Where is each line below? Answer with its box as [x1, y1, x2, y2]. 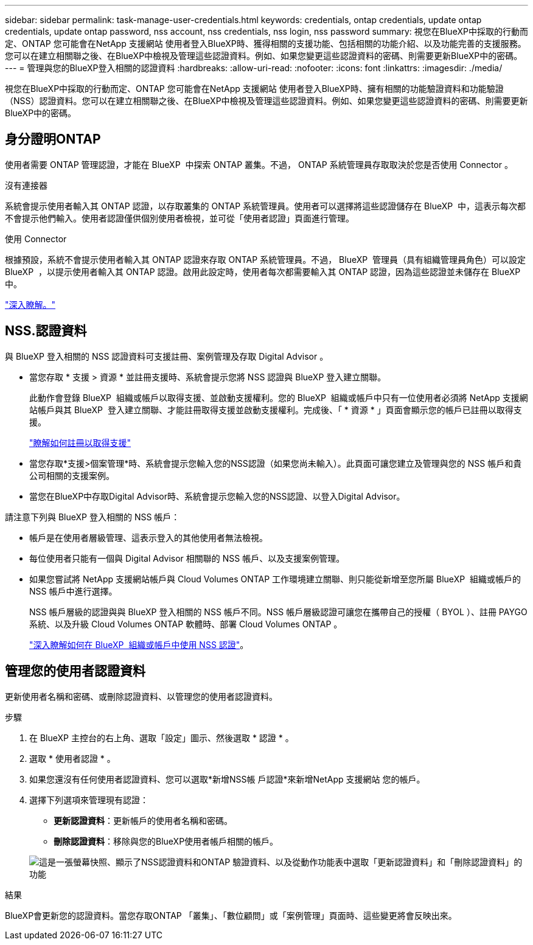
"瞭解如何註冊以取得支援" [29, 437, 131, 448]
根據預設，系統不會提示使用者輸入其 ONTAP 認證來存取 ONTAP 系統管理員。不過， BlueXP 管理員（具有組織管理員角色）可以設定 [5, 254, 526, 265]
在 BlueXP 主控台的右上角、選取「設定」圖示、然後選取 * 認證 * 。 [29, 732, 294, 743]
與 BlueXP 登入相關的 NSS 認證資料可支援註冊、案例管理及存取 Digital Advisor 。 [5, 350, 329, 361]
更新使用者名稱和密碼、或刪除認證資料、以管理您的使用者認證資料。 [5, 691, 277, 702]
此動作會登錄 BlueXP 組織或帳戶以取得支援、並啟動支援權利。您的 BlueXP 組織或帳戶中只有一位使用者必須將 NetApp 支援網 [29, 392, 528, 403]
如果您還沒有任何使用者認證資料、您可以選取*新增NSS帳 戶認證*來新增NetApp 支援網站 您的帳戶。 [29, 773, 425, 784]
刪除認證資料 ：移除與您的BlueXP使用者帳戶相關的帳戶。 [54, 835, 279, 846]
